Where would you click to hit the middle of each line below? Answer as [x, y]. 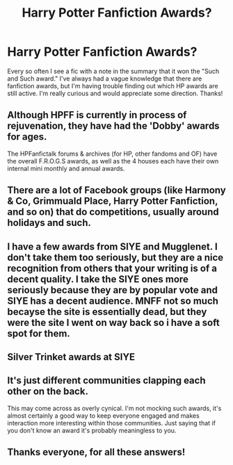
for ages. [27, 137]
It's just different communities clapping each [106, 381]
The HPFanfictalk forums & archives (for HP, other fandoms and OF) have [112, 154]
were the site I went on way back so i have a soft [114, 322]
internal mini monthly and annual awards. [66, 168]
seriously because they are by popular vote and [112, 290]
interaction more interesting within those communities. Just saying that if [111, 423]
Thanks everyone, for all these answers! [96, 452]
